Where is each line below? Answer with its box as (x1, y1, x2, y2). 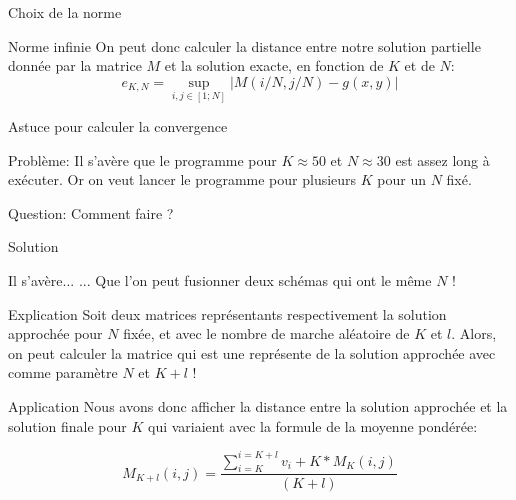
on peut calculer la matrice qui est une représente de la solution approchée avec (8, 342, 496, 363)
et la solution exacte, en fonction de (164, 55, 384, 76)
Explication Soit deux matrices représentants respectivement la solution (8, 303, 447, 324)
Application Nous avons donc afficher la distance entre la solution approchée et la (8, 396, 508, 416)
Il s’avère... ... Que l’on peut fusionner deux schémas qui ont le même (8, 270, 432, 291)
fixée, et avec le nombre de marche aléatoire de (123, 323, 410, 344)
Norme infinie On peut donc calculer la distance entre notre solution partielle (8, 35, 481, 56)
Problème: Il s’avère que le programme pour (8, 149, 277, 170)
